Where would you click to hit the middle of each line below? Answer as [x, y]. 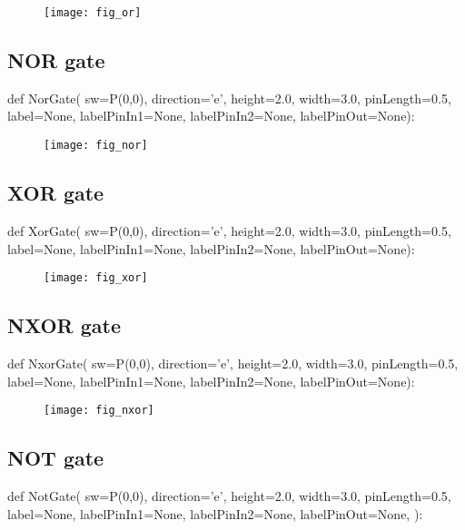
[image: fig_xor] [96, 278]
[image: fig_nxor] [99, 411]
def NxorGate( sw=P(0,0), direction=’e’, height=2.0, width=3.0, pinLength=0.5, [233, 363]
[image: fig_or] [93, 13]
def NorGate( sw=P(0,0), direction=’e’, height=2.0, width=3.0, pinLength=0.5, [229, 98]
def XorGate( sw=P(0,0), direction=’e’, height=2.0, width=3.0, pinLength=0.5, [229, 230]
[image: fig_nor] [96, 146]
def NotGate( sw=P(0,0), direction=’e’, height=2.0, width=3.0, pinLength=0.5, [229, 496]
